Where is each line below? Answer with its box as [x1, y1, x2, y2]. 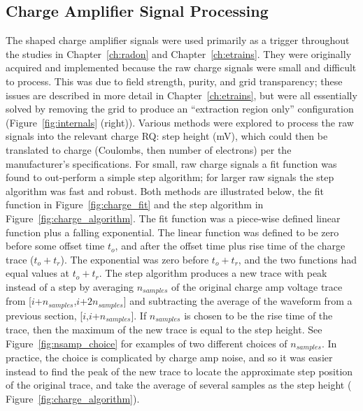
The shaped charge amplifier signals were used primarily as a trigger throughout [6, 33, 350, 48]
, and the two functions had [238, 252, 357, 266]
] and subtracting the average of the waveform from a [123, 294, 353, 308]
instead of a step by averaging [6, 279, 134, 294]
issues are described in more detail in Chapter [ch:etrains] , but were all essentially [6, 87, 357, 102]
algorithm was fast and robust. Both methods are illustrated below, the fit [6, 183, 324, 198]
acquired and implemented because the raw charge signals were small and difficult [6, 60, 357, 75]
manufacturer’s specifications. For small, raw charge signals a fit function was [6, 156, 337, 171]
